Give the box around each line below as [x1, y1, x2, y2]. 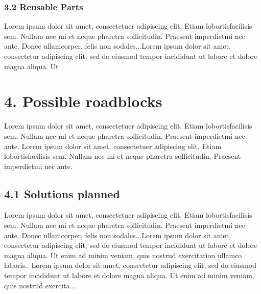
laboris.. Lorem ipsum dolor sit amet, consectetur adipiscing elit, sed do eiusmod [4, 260, 256, 270]
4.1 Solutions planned [4, 185, 120, 201]
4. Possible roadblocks [4, 91, 162, 112]
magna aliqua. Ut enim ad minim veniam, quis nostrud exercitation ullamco [4, 249, 242, 260]
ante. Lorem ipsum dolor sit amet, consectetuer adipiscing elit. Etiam [4, 140, 222, 151]
